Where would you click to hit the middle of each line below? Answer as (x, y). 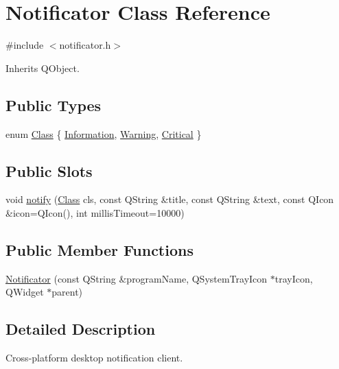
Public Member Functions (100, 249)
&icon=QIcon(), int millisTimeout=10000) (95, 212)
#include (25, 45)
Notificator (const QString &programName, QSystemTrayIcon (137, 278)
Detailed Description (81, 329)
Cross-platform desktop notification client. (94, 358)
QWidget (25, 292)
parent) (67, 292)
